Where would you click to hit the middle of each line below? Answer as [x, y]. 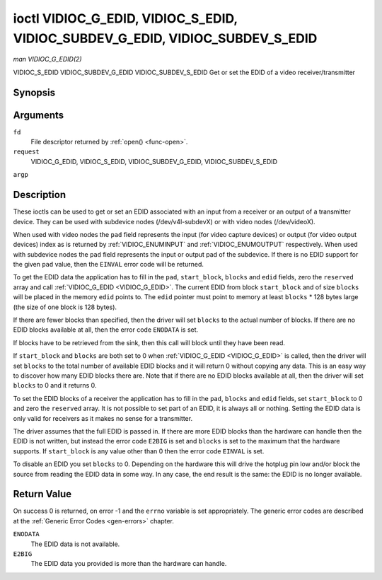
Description [40, 195]
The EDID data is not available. [75, 544]
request [27, 152]
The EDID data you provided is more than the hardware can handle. [129, 564]
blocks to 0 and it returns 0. [55, 385]
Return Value [42, 494]
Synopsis [34, 92]
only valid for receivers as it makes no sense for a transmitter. [103, 418]
